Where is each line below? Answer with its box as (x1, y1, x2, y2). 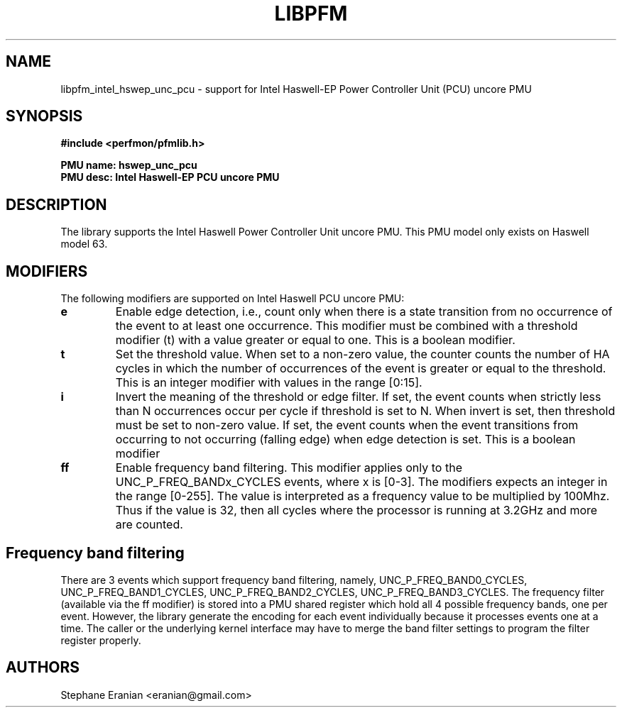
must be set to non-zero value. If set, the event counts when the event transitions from (115, 418, 579, 433)
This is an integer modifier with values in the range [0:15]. (115, 375, 422, 390)
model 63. (60, 238, 108, 250)
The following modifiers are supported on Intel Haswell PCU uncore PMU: (60, 292, 405, 305)
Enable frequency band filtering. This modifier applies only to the (115, 460, 462, 475)
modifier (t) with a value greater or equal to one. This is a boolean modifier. (115, 333, 515, 348)
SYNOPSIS (6, 107, 83, 126)
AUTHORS (6, 658, 80, 677)
